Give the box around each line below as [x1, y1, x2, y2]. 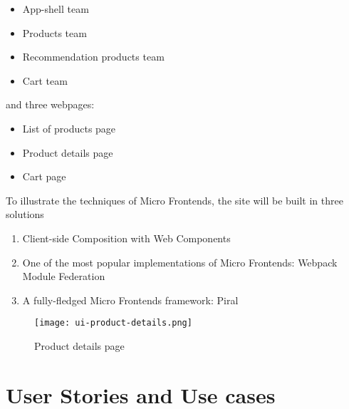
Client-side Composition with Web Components [22, 230, 231, 245]
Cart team [22, 73, 68, 88]
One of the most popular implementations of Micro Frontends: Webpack [22, 254, 338, 269]
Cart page [22, 169, 66, 184]
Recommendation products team [22, 49, 165, 64]
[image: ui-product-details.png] [34, 318, 192, 328]
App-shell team [22, 1, 89, 16]
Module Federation [22, 269, 105, 284]
